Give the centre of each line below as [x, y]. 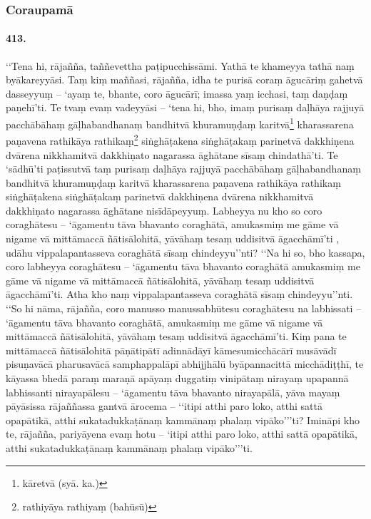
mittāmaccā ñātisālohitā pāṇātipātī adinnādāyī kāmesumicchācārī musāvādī [171, 350]
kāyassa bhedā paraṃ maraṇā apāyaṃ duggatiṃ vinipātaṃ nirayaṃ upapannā [177, 378]
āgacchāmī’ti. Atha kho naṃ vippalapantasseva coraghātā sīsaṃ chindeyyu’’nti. [179, 294]
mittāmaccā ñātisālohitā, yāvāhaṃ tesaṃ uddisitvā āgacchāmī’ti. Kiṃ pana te [176, 336]
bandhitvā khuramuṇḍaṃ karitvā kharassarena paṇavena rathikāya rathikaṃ [173, 182]
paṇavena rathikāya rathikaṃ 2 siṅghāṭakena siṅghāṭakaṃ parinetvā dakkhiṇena [180, 139]
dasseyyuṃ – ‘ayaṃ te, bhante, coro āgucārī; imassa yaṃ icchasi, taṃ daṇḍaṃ [177, 93]
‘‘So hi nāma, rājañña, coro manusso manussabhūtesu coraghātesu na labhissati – [184, 308]
